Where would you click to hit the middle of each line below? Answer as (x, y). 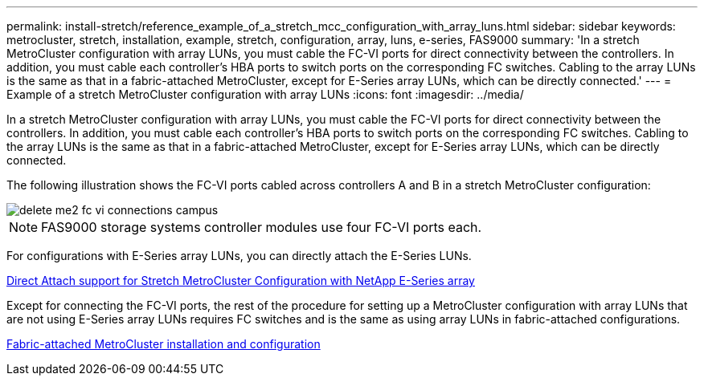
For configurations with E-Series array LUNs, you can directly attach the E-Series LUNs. (239, 256)
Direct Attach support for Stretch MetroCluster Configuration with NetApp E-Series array (241, 280)
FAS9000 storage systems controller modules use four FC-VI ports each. (262, 227)
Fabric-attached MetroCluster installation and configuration (164, 344)
